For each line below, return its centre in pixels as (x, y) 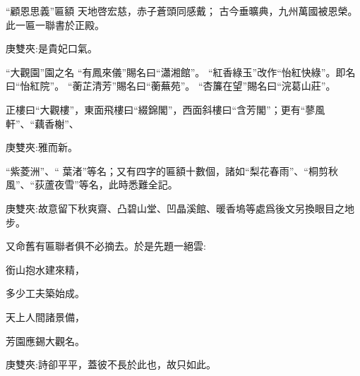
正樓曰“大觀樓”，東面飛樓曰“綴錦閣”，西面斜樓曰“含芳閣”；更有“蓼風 (166, 109)
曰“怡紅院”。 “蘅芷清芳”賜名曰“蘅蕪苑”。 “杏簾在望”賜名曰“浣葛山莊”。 (171, 86)
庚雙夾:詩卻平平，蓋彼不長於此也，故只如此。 (111, 364)
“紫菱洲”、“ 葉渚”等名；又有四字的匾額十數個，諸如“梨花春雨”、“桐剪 (167, 170)
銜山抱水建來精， (45, 269)
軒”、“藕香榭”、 (42, 123)
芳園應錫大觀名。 (45, 340)
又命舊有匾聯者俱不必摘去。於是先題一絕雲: (106, 246)
